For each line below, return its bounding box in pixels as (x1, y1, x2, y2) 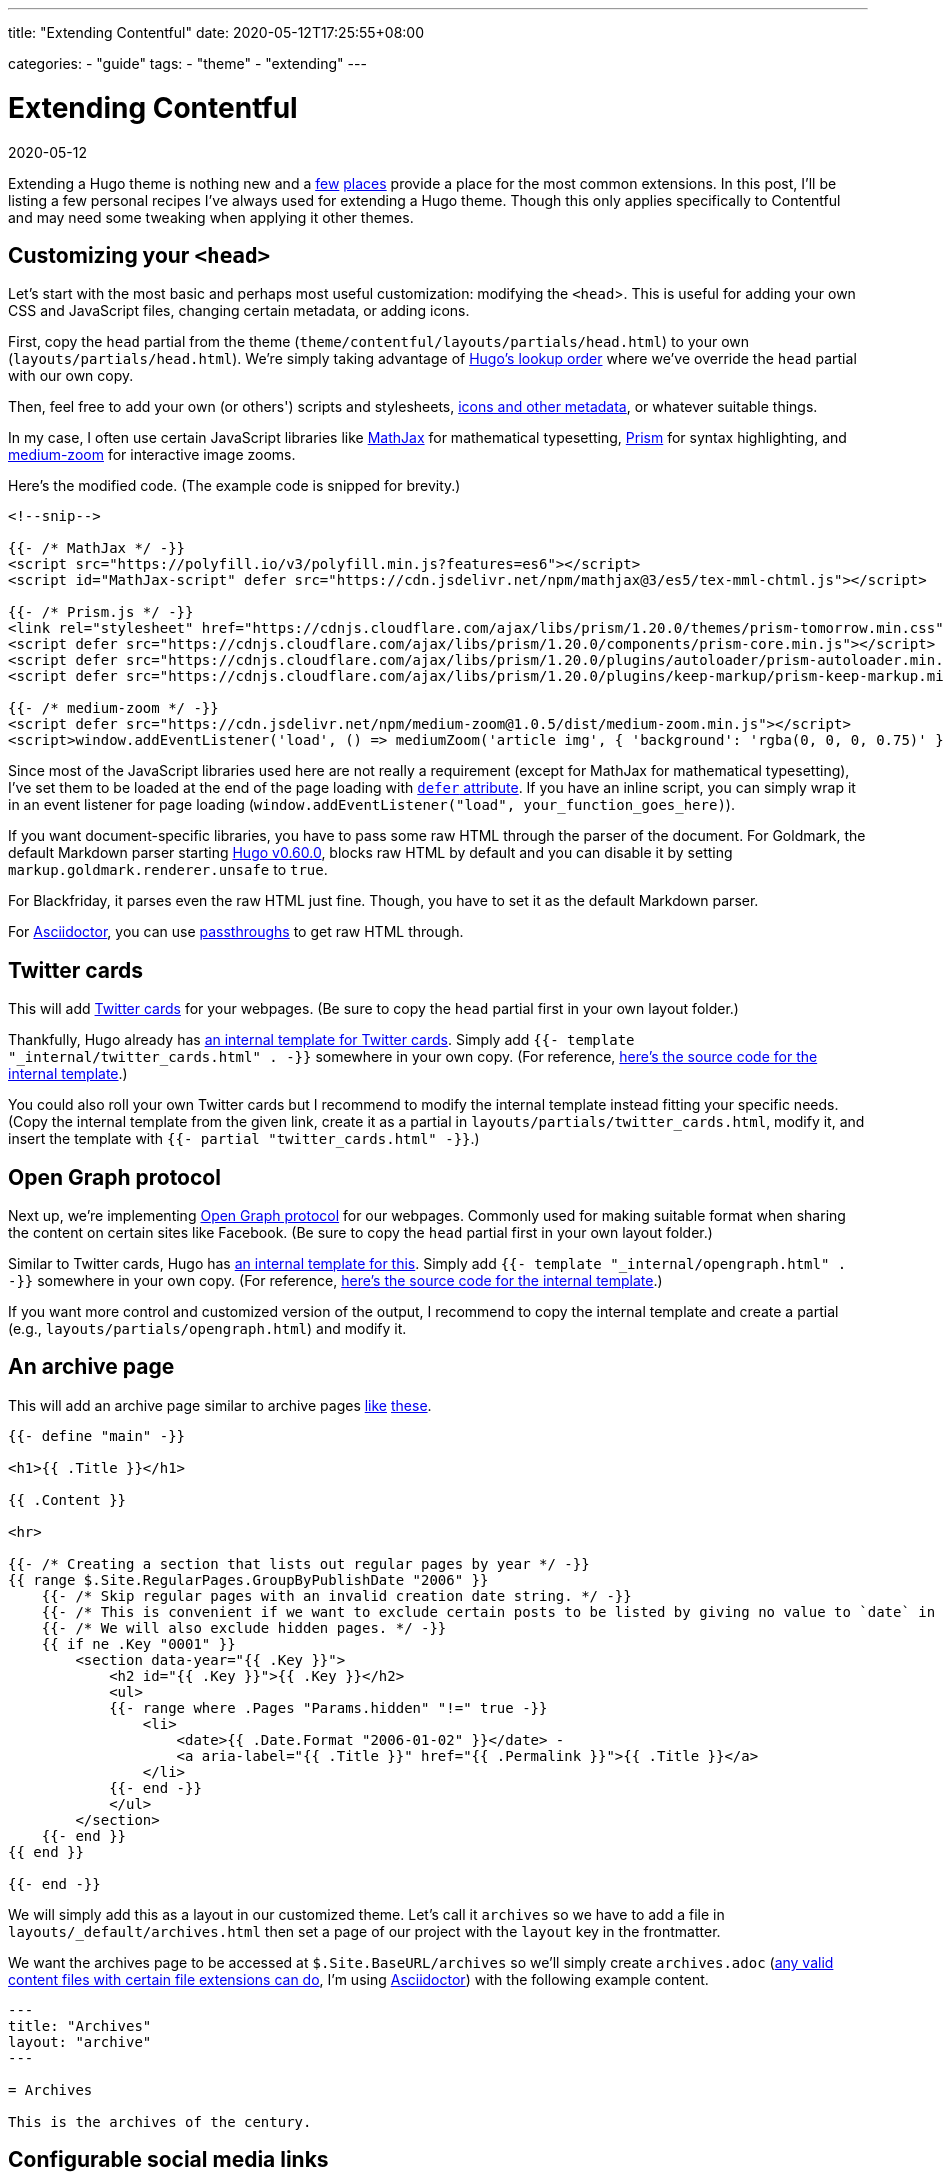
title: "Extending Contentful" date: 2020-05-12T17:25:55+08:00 (8, 24, 425, 41)
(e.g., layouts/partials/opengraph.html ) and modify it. (8, 1320, 407, 1338)
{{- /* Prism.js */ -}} (8, 604, 194, 621)
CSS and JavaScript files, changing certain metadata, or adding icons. (8, 302, 470, 320)
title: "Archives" (8, 2017, 152, 2034)
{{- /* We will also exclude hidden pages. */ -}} (41, 1619, 447, 1636)
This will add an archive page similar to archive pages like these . (8, 1396, 432, 1414)
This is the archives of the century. (8, 2113, 312, 2130)
